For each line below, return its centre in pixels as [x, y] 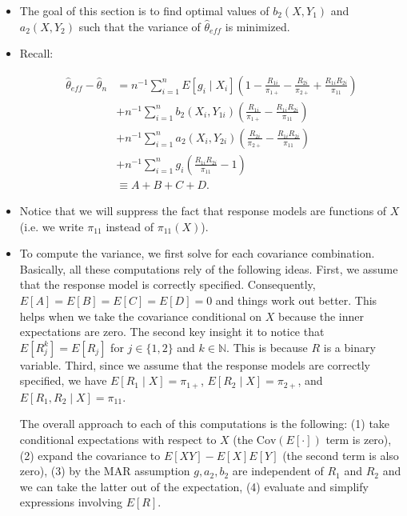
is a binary [349, 347]
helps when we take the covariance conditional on [141, 316]
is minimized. [257, 26]
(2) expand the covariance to [90, 455]
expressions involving [71, 502]
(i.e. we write [52, 226]
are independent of [278, 471]
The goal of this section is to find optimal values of [144, 10]
